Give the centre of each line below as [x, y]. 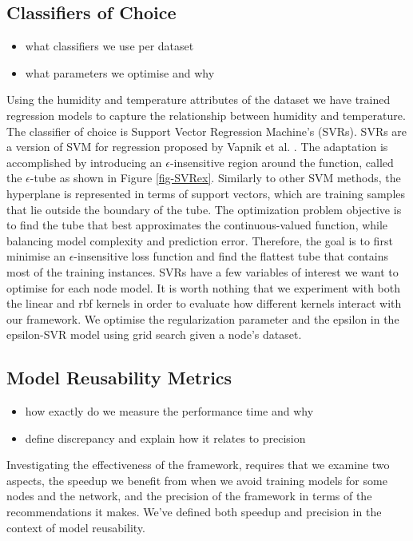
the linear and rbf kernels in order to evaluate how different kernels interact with [204, 303]
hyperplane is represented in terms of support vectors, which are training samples [206, 193]
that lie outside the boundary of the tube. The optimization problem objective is [204, 209]
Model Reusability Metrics [119, 378]
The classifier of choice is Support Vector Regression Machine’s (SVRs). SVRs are [207, 131]
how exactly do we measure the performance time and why [169, 411]
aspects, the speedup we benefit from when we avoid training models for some [197, 480]
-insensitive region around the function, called [282, 162]
